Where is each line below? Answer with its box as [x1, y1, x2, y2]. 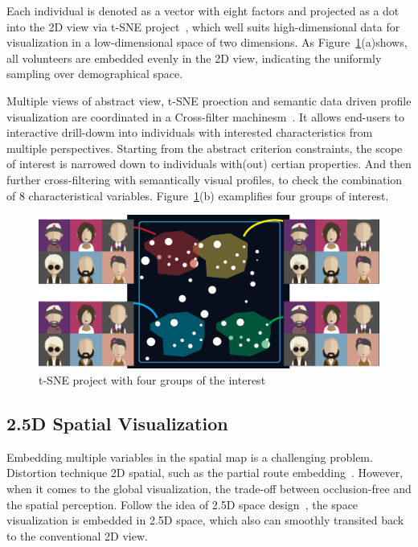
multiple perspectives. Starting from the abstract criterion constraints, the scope [6, 139, 403, 156]
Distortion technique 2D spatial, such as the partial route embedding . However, [6, 464, 404, 481]
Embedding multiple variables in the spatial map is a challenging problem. [6, 448, 373, 465]
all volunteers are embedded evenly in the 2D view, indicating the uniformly [6, 49, 382, 66]
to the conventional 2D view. [6, 527, 148, 544]
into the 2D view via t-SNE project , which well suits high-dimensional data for [6, 18, 400, 35]
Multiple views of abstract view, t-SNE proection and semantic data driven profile [6, 92, 412, 109]
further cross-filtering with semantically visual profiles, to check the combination [6, 171, 403, 187]
